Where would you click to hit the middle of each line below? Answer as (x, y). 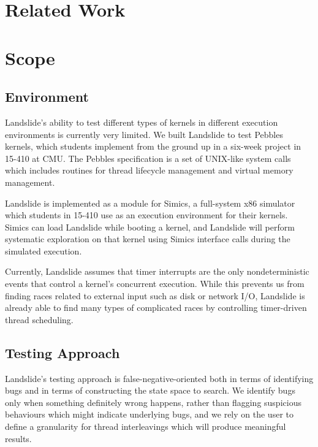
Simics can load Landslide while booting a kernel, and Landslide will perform (150, 227)
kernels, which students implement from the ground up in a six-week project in (153, 146)
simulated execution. (44, 250)
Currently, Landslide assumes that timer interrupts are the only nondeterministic (157, 271)
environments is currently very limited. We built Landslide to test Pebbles (144, 134)
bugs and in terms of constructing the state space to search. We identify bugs (150, 390)
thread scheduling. (39, 319)
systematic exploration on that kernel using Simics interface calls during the (148, 239)
